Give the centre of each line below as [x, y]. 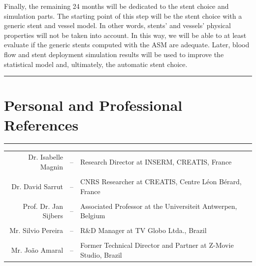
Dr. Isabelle [46, 157]
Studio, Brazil [101, 254]
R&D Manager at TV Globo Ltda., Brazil [144, 230]
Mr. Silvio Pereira [36, 230]
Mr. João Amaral [37, 250]
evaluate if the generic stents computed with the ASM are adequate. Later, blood [127, 45]
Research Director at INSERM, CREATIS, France [156, 162]
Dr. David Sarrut [37, 186]
